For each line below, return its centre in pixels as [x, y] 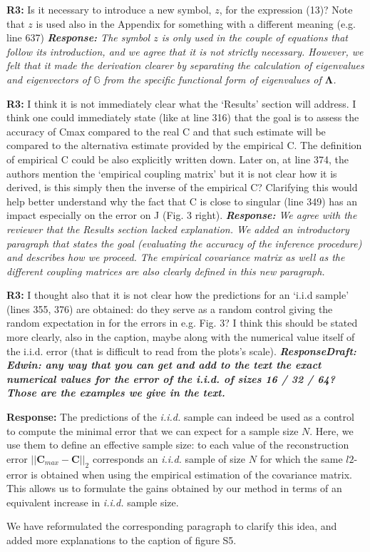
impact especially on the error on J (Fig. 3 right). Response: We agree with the [182, 215]
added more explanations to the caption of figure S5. [122, 540]
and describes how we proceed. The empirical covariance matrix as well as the [176, 257]
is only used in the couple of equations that [255, 37]
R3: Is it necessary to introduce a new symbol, [109, 9]
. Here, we [332, 430]
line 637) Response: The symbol [78, 37]
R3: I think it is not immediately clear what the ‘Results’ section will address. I [181, 103]
